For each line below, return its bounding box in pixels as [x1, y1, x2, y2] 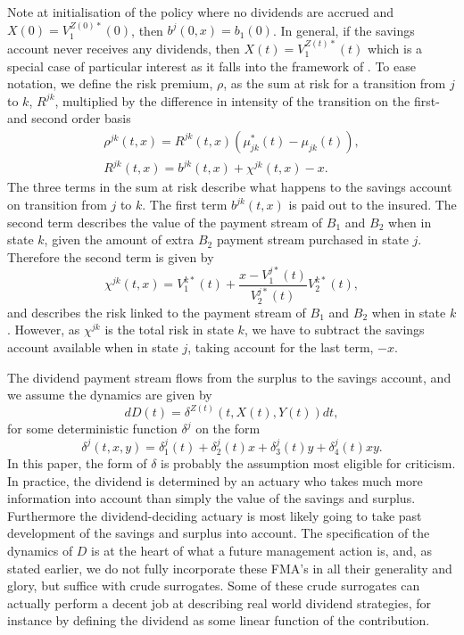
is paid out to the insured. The [288, 195, 457, 214]
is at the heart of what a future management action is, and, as [91, 540, 432, 559]
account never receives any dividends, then [7, 38, 240, 57]
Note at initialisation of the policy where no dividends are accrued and [7, 3, 394, 21]
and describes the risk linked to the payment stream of [7, 302, 306, 321]
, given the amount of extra [44, 230, 195, 249]
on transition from [7, 195, 107, 214]
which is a [367, 38, 423, 57]
